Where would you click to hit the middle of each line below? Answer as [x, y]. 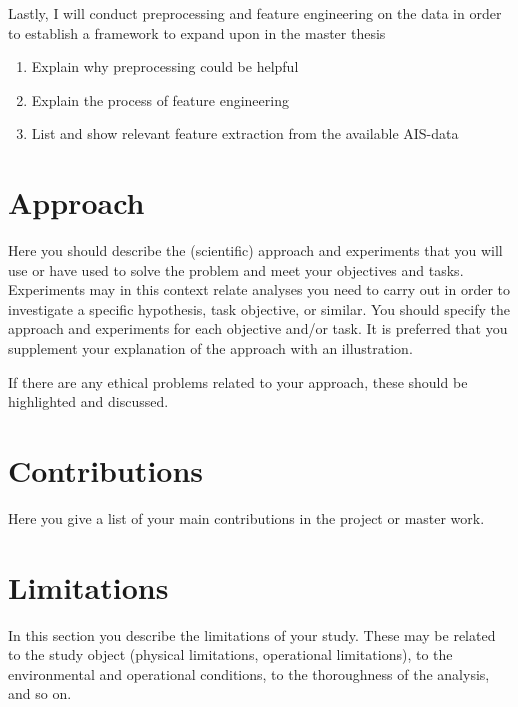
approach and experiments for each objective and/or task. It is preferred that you [258, 328]
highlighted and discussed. [88, 401]
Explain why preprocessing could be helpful [165, 66]
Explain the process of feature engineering [160, 99]
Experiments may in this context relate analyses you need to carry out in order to [259, 289]
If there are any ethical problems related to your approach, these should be [238, 381]
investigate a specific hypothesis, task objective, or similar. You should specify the [259, 308]
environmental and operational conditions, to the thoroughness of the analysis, [249, 673]
